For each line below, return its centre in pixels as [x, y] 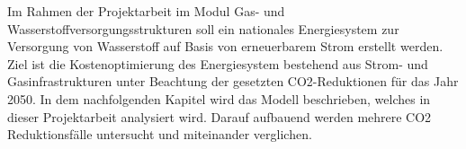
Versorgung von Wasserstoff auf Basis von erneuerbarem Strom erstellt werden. [225, 46]
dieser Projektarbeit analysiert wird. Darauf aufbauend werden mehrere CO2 [220, 116]
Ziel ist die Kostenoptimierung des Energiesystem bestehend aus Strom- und [218, 63]
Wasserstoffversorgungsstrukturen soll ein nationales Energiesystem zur [203, 28]
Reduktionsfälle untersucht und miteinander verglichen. [160, 134]
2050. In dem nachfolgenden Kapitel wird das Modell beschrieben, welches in [219, 98]
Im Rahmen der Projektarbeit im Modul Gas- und [146, 11]
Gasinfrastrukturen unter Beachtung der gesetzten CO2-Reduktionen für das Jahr [233, 81]
